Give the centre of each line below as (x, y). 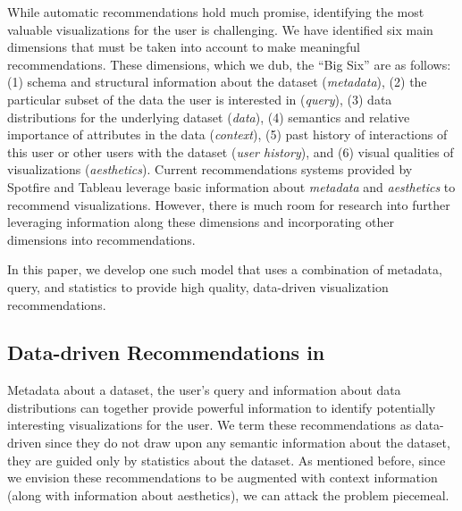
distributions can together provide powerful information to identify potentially (222, 407)
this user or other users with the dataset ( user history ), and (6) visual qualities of (231, 151)
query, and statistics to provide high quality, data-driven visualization (198, 286)
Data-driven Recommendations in (166, 352)
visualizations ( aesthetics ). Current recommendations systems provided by (210, 169)
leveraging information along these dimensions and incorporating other (201, 222)
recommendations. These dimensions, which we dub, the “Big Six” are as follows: (229, 64)
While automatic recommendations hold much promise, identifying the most (216, 12)
